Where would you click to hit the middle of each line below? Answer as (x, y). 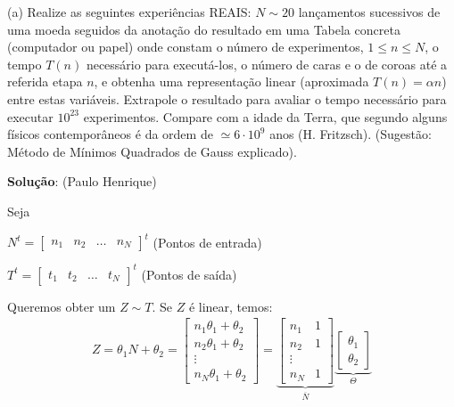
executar (30, 116)
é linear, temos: (231, 306)
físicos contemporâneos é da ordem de (110, 134)
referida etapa (45, 81)
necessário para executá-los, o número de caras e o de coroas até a (267, 64)
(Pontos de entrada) (207, 242)
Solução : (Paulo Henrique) (82, 181)
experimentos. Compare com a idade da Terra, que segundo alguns (265, 116)
